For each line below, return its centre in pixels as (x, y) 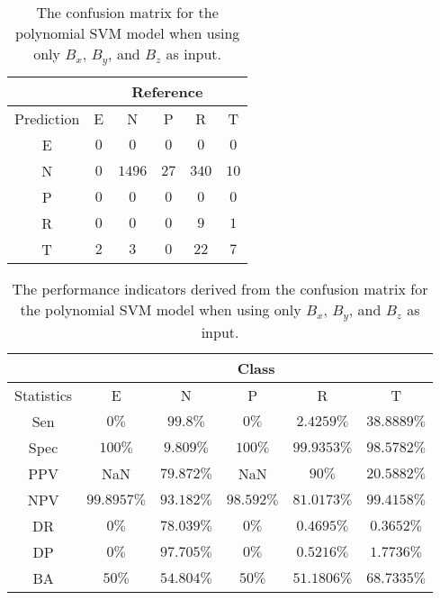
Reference (167, 91)
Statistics (44, 395)
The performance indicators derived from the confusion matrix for (220, 288)
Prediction (47, 118)
